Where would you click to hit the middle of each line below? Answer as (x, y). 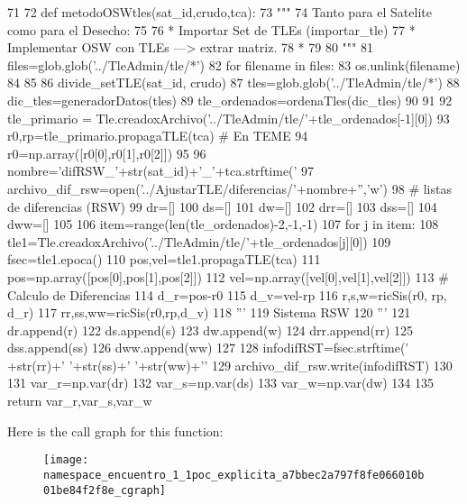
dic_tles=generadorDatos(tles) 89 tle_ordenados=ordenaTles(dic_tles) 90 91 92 (230, 100)
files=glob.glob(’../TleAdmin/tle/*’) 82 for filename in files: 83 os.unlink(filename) (234, 64)
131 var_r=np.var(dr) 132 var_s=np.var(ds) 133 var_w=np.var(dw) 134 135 (221, 383)
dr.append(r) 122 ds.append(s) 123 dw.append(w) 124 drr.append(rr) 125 (211, 330)
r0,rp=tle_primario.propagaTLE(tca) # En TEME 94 (158, 136)
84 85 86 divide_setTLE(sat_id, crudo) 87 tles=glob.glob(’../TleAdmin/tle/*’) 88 (233, 82)
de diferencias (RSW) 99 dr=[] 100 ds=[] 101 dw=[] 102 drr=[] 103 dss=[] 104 (222, 206)
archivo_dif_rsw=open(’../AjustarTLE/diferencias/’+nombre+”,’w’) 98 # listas (229, 188)
